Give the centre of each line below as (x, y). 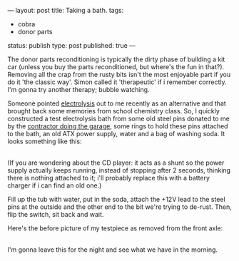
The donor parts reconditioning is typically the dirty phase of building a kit (116, 59)
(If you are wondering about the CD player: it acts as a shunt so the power (116, 163)
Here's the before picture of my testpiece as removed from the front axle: (115, 228)
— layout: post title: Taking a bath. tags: (66, 10)
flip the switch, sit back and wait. (56, 214)
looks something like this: (45, 141)
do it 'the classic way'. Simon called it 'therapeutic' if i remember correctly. (117, 82)
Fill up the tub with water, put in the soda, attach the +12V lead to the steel (117, 199)
